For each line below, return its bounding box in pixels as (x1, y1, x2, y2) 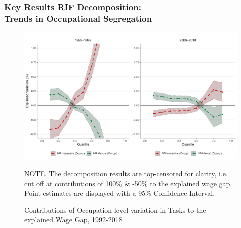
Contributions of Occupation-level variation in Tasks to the (24, 204, 206, 215)
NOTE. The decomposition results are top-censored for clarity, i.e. (24, 168, 228, 178)
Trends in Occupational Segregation (4, 12, 152, 24)
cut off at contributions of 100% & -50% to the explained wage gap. (24, 178, 232, 188)
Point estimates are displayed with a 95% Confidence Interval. (24, 188, 215, 198)
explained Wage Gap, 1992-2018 (24, 214, 123, 225)
